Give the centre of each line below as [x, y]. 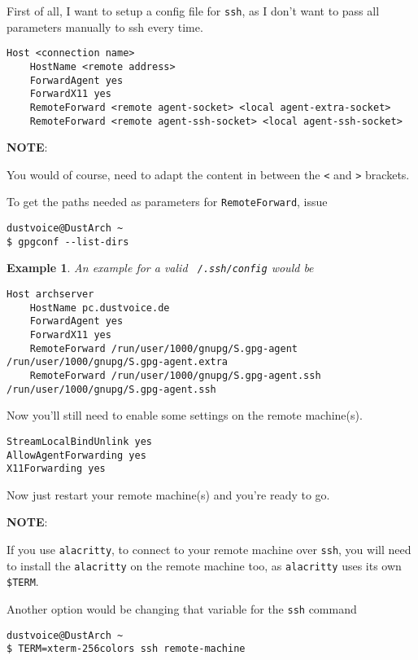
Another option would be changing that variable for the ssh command [182, 609]
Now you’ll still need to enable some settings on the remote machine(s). [185, 415]
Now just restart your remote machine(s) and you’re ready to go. [168, 494]
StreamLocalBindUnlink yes [79, 441]
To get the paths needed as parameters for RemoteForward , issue [167, 202]
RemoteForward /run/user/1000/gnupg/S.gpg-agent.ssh [175, 376]
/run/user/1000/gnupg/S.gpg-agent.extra [118, 362]
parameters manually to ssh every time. [105, 26]
